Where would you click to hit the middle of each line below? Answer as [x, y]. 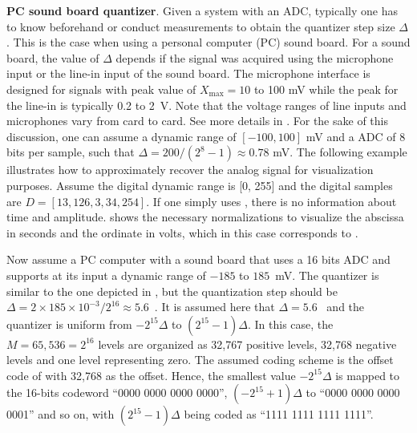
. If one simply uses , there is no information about [271, 201]
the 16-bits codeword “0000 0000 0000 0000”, [117, 393]
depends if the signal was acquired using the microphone [255, 57]
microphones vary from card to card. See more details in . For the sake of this [197, 121]
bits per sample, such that [71, 152]
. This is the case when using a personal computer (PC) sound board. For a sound [208, 42]
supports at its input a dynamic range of [106, 275]
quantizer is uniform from [69, 324]
